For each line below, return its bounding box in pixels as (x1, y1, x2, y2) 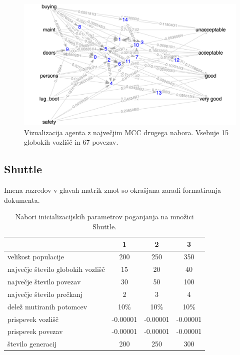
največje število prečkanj (7, 288, 82, 299)
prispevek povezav (7, 326, 63, 336)
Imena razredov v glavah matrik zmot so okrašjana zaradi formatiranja (4, 185, 221, 195)
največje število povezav (7, 276, 81, 287)
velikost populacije (7, 251, 64, 262)
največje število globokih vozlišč (7, 264, 105, 274)
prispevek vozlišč (7, 313, 59, 324)
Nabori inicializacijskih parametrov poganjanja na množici (15, 211, 194, 222)
